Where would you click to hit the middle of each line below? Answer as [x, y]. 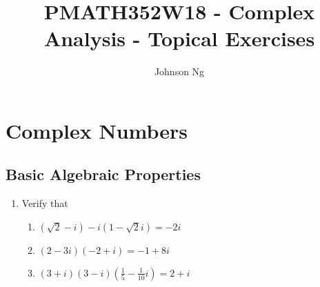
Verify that [45, 203]
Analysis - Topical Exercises [179, 38]
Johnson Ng [179, 71]
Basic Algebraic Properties [103, 174]
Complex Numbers [97, 130]
